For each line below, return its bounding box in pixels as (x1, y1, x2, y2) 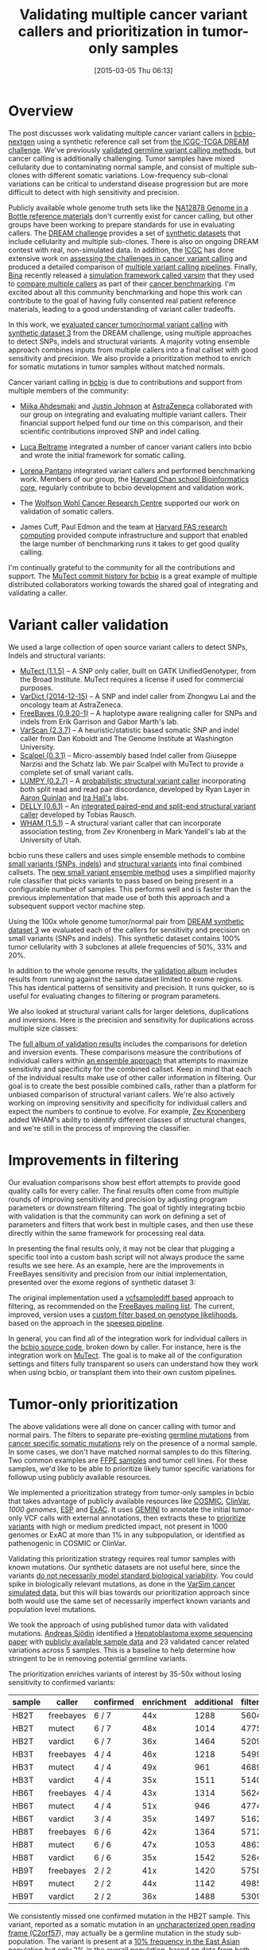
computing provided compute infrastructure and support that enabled (19, 530, 248, 540)
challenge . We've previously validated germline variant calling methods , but (8, 145, 256, 154)
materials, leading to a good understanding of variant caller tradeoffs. (8, 304, 236, 313)
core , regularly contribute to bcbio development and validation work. (19, 483, 245, 492)
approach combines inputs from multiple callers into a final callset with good (8, 344, 258, 355)
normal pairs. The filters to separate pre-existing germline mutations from (8, 1430, 250, 1439)
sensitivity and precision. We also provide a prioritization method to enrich (8, 353, 252, 363)
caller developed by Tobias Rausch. (19, 810, 137, 819)
